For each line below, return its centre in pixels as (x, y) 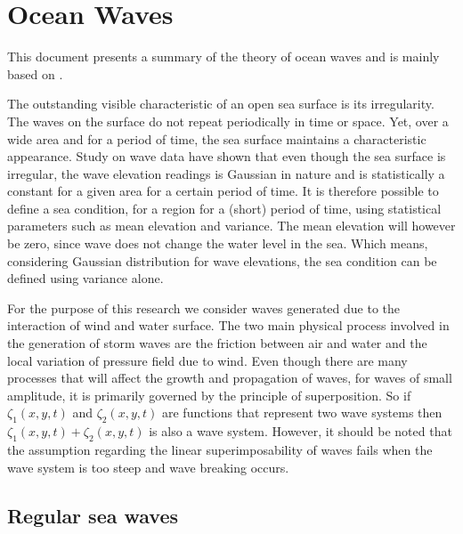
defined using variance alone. (85, 278)
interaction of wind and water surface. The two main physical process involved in (228, 325)
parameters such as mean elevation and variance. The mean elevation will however (231, 226)
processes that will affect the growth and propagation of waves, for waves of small (230, 378)
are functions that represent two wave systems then (302, 413)
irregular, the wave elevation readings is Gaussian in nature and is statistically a (226, 173)
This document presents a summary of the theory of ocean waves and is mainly (223, 57)
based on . (35, 73)
